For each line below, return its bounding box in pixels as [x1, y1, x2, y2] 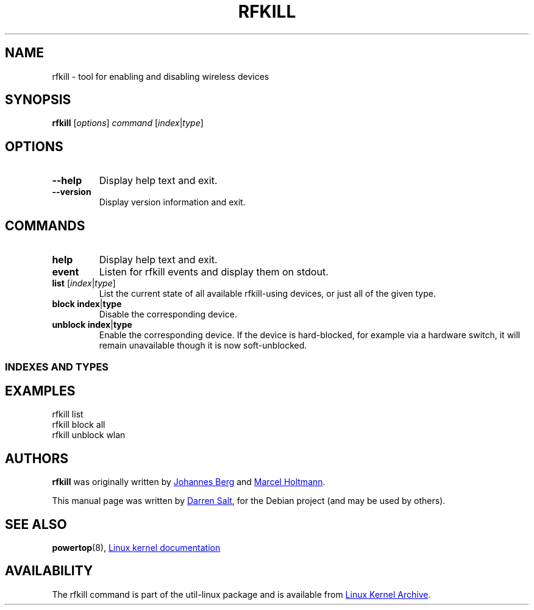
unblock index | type [52, 319, 132, 330]
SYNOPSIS [5, 92, 71, 108]
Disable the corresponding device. [99, 309, 237, 320]
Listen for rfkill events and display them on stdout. [99, 266, 329, 278]
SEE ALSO [5, 516, 67, 532]
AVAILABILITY [5, 563, 93, 579]
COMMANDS [5, 218, 85, 233]
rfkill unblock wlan [52, 430, 126, 441]
